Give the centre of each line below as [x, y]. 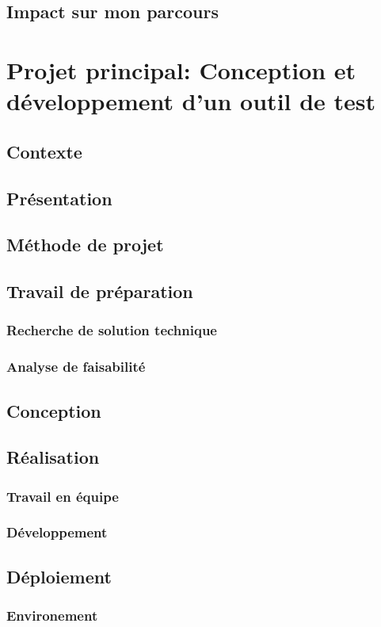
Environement [52, 616]
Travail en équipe [63, 496]
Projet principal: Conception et [181, 69]
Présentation [59, 198]
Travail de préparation [100, 291]
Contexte [44, 151]
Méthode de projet [85, 245]
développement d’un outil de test [191, 101]
